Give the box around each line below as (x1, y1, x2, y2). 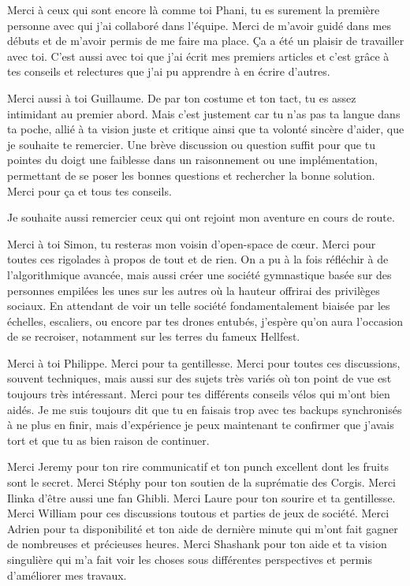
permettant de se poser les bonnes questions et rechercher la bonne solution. (7, 166, 375, 183)
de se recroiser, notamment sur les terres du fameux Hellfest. (7, 328, 300, 345)
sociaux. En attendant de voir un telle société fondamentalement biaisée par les (7, 297, 390, 314)
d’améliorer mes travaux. (7, 566, 127, 583)
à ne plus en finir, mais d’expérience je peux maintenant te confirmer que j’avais (7, 416, 394, 433)
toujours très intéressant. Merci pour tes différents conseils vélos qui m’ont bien (7, 386, 390, 402)
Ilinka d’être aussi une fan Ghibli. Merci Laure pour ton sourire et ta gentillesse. (7, 489, 396, 506)
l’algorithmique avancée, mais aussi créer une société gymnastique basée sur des (7, 266, 392, 282)
